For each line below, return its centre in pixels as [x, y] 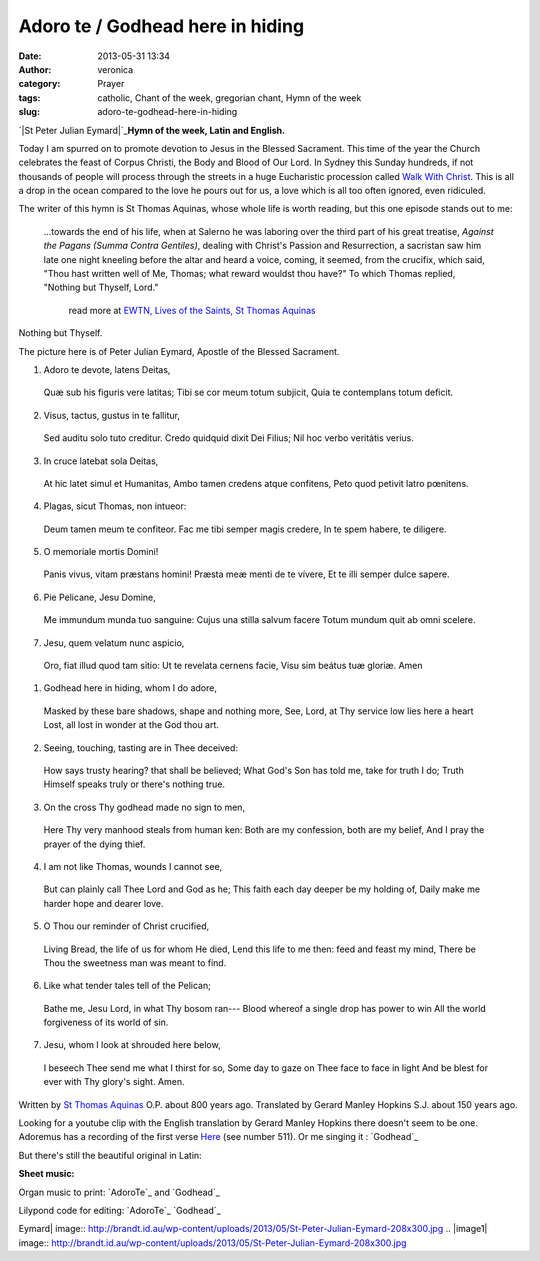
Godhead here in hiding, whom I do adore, [130, 688]
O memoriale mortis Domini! [101, 552]
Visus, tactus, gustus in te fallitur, [111, 415]
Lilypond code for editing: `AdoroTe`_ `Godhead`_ [120, 1210]
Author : [35, 69]
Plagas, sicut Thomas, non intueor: [115, 506]
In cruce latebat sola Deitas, [101, 461]
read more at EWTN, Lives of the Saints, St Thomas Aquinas [192, 310]
